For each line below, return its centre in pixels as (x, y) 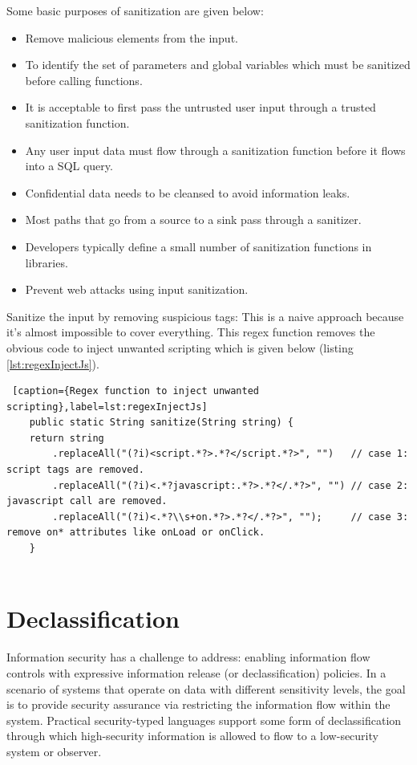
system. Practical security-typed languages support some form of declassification (204, 720)
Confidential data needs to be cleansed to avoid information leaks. (188, 192)
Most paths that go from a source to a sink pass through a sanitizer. (193, 220)
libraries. (47, 262)
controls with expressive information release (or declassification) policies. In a (196, 672)
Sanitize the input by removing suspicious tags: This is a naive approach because (205, 316)
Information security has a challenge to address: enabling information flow (188, 657)
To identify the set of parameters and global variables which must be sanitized (218, 65)
